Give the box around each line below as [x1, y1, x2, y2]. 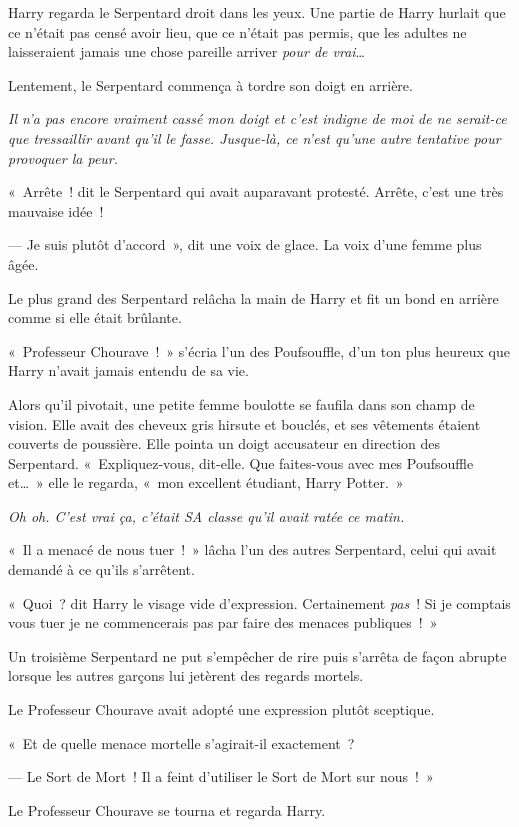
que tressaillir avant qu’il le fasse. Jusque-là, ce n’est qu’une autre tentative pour [8, 127, 501, 148]
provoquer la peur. [8, 147, 119, 168]
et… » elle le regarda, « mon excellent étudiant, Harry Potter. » [8, 472, 404, 493]
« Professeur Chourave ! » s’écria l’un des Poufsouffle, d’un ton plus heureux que [8, 340, 510, 361]
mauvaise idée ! [8, 200, 104, 221]
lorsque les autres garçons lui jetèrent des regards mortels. [8, 665, 364, 686]
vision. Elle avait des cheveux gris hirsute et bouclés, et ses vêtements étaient [8, 413, 481, 434]
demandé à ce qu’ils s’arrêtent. [8, 559, 195, 580]
